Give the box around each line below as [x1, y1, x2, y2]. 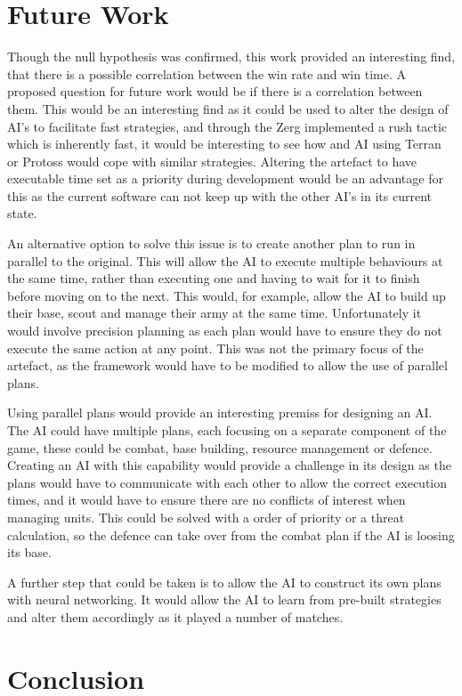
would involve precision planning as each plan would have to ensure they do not [7, 321, 442, 340]
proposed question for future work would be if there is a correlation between [7, 82, 423, 101]
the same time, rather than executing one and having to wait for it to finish [7, 269, 420, 287]
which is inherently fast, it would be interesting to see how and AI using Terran [7, 134, 442, 153]
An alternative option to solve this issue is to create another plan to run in [7, 234, 416, 253]
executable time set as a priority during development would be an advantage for [7, 169, 443, 188]
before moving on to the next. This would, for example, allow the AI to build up [7, 286, 446, 304]
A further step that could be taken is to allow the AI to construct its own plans [7, 572, 442, 591]
